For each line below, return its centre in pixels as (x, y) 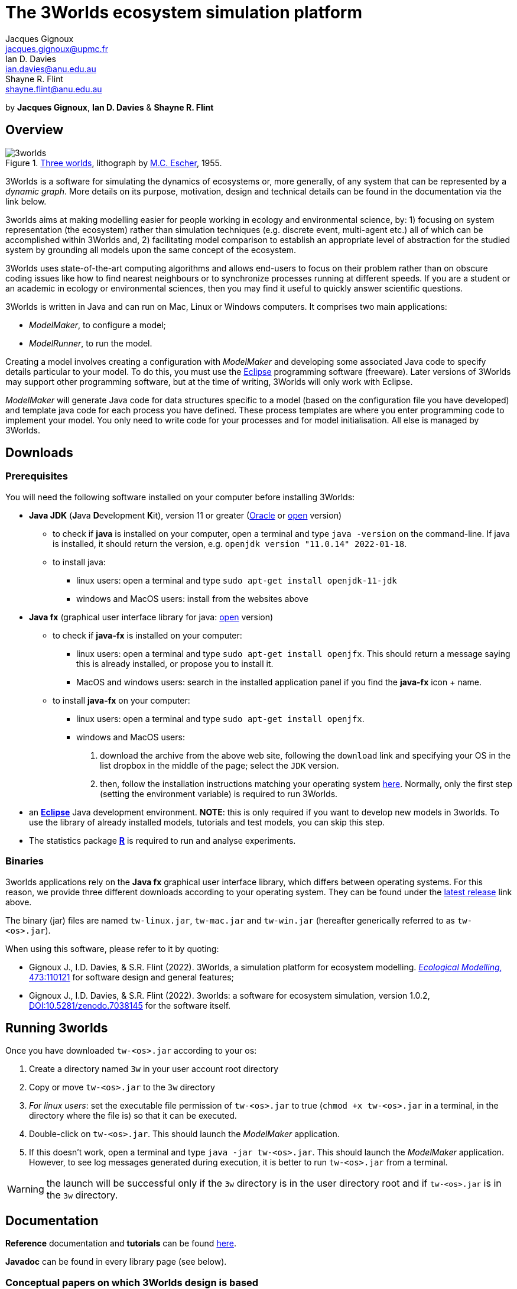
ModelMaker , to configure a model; (97, 325)
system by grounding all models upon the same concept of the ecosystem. (151, 250)
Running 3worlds (57, 1028)
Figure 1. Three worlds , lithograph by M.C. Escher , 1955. (114, 163)
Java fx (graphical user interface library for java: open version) (151, 617)
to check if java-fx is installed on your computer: (147, 635)
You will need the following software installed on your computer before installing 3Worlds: (180, 497)
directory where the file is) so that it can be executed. (133, 1116)
